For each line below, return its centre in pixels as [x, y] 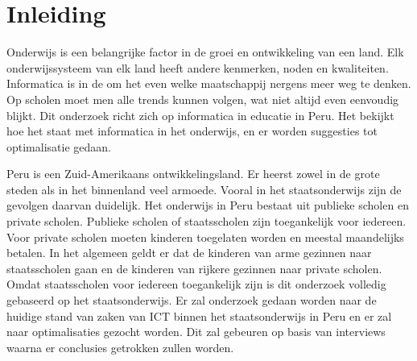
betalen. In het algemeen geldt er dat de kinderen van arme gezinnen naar [189, 253]
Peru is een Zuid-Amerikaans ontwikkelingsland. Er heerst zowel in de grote [193, 174]
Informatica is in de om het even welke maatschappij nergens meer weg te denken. [209, 83]
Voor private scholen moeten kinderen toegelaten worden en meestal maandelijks [205, 237]
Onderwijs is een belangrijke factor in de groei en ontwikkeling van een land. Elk [205, 52]
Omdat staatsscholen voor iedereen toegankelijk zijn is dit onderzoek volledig [196, 284]
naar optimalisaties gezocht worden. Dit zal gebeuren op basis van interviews [196, 332]
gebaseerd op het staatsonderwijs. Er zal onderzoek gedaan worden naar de [192, 300]
